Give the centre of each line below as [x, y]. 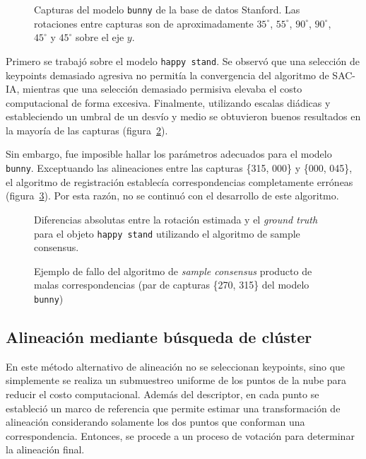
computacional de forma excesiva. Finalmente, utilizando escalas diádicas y [168, 102]
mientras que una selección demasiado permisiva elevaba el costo [163, 89]
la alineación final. [45, 449]
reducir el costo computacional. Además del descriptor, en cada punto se [163, 394]
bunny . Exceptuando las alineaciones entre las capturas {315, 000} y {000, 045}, [179, 168]
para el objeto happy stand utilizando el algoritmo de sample [167, 233]
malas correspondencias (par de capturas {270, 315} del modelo [172, 285]
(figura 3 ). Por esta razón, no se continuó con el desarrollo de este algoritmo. [172, 196]
